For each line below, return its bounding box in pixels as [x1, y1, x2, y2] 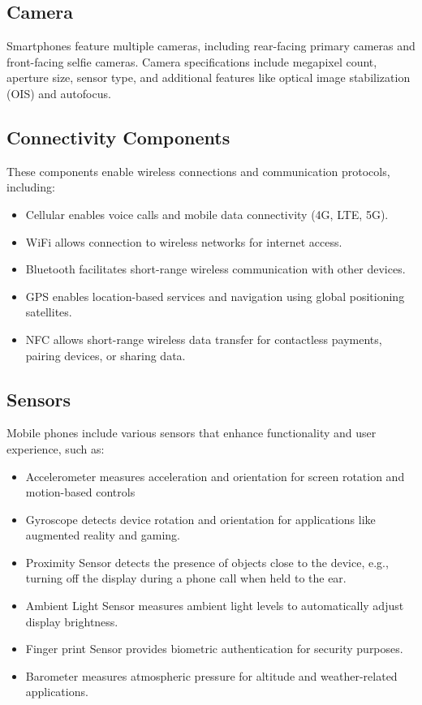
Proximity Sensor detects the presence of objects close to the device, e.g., [25, 553, 389, 570]
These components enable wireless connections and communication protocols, [6, 162, 390, 179]
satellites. [25, 303, 72, 320]
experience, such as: [6, 440, 105, 457]
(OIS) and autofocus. [6, 84, 111, 101]
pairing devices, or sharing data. [25, 346, 186, 363]
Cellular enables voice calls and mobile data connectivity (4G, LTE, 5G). [25, 205, 389, 222]
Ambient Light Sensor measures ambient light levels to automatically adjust [25, 597, 404, 614]
